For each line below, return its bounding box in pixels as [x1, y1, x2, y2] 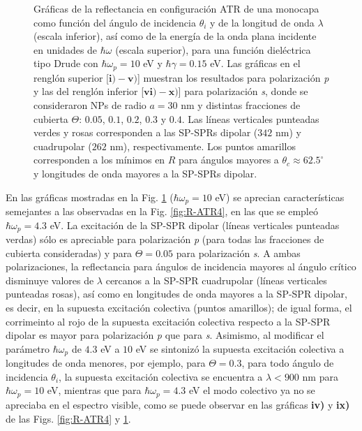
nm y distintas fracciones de [181, 98, 301, 112]
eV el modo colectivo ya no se [188, 383, 315, 397]
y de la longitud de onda [210, 15, 315, 29]
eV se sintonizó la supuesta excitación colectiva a [135, 341, 345, 356]
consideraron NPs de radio [33, 98, 146, 112]
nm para [302, 369, 338, 383]
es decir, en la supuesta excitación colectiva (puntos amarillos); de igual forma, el [6, 300, 352, 315]
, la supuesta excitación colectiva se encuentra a [59, 369, 263, 383]
